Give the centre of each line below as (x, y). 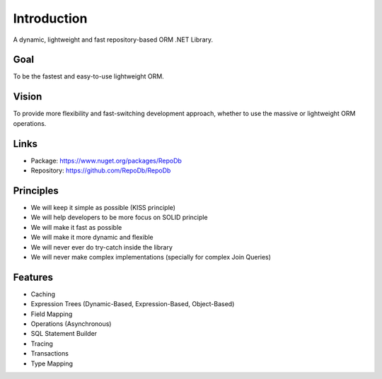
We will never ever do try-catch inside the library (102, 247)
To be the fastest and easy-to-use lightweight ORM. (88, 76)
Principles (36, 191)
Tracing (42, 344)
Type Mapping (52, 363)
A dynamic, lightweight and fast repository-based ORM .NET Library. (113, 40)
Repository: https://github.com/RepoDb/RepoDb (101, 170)
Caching (43, 294)
